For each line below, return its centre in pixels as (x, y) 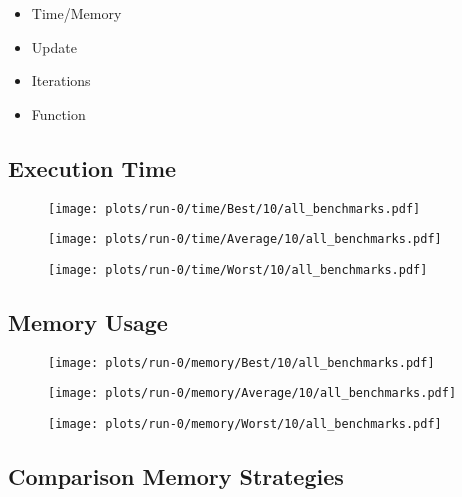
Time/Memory (76, 13)
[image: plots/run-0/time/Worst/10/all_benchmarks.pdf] (238, 269)
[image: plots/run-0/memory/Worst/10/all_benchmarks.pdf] (245, 424)
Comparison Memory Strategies (176, 476)
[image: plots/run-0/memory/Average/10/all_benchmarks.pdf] (252, 393)
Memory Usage (88, 321)
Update (54, 46)
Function (58, 113)
